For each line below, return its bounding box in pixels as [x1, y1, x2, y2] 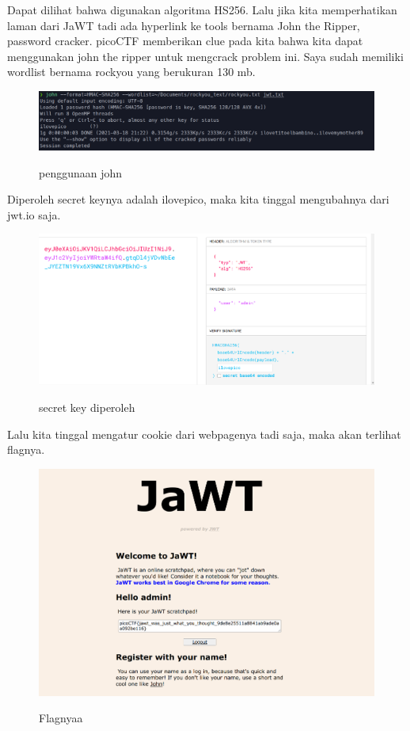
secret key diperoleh [39, 398, 135, 415]
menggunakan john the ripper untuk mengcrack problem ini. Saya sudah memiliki [7, 48, 404, 64]
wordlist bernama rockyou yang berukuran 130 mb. [7, 63, 256, 80]
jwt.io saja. [7, 206, 61, 223]
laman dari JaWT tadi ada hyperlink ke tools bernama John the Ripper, [7, 17, 360, 33]
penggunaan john [39, 164, 123, 181]
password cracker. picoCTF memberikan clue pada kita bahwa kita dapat [7, 32, 363, 49]
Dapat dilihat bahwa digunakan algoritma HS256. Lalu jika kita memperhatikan [7, 2, 397, 17]
